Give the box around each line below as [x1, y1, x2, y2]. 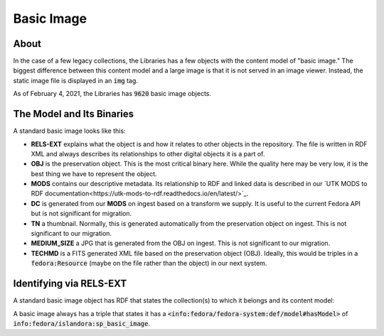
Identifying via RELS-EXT [13, 278, 127, 290]
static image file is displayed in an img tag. [13, 76, 139, 85]
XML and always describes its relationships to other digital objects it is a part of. [31, 149, 265, 158]
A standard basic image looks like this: [13, 126, 126, 135]
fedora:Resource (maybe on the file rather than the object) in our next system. [31, 259, 267, 268]
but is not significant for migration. [31, 210, 132, 218]
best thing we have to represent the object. [31, 169, 157, 178]
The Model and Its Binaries [13, 108, 134, 120]
